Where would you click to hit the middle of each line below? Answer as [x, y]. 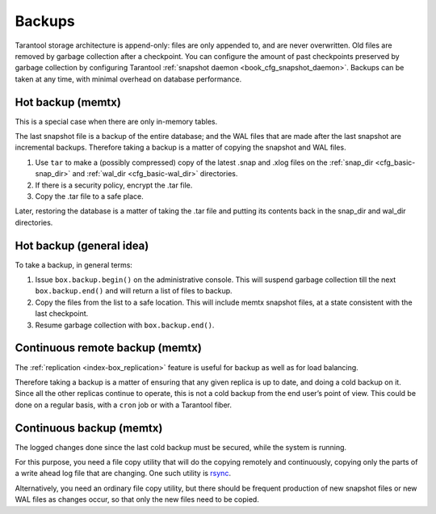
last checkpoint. [62, 314]
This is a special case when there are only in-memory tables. [116, 121]
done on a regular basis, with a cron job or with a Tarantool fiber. [123, 405]
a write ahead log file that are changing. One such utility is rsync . [123, 474]
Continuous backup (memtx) [89, 428]
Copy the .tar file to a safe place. [90, 196]
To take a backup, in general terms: [74, 265]
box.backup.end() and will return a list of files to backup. [134, 291]
